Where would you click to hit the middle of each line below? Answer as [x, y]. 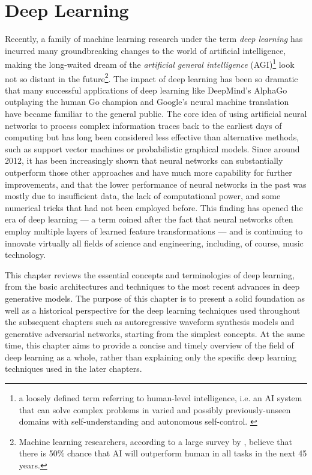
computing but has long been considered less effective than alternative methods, [152, 137]
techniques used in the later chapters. [73, 369]
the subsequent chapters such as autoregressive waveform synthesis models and [150, 322]
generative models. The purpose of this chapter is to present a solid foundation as [155, 298]
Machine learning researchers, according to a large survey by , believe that [155, 441]
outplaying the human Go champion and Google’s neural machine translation [147, 102]
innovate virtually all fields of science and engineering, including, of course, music [154, 243]
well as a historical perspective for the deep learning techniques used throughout [153, 310]
